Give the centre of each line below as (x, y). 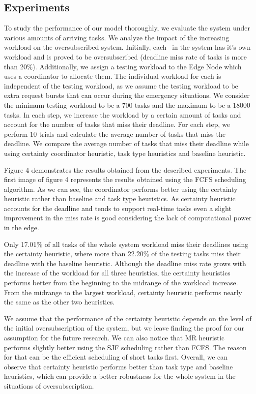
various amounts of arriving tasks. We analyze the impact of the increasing (117, 37)
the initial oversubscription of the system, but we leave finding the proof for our (124, 328)
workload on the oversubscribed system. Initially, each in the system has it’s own (127, 47)
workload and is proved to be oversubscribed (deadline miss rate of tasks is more (125, 56)
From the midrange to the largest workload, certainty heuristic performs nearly (123, 292)
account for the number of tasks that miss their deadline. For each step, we (117, 124)
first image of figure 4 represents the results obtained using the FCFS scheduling (125, 179)
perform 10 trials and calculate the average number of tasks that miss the (115, 134)
